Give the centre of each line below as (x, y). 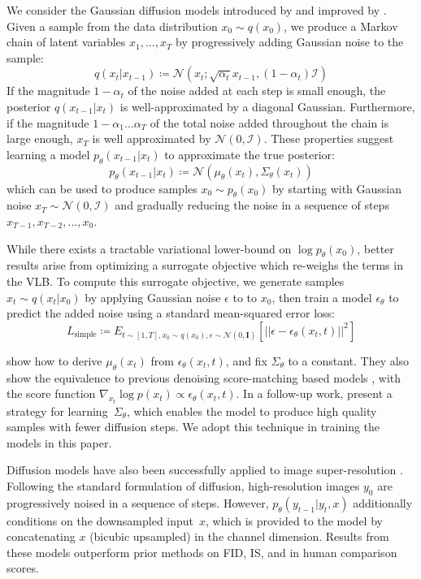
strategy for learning (57, 410)
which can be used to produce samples (102, 188)
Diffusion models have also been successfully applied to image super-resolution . (205, 470)
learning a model (48, 154)
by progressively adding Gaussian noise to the (290, 42)
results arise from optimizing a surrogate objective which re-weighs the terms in (205, 265)
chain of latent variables (66, 42)
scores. (23, 568)
